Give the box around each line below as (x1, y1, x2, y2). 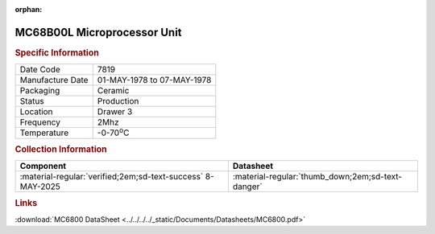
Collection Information (14, 143, 108, 154)
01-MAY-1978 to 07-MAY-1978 (97, 75, 212, 86)
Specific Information (14, 47, 100, 58)
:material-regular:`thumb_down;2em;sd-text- (232, 171, 403, 183)
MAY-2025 (19, 181, 60, 192)
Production (97, 96, 139, 107)
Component (19, 161, 67, 172)
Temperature (19, 127, 69, 138)
